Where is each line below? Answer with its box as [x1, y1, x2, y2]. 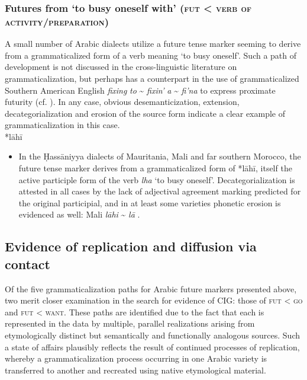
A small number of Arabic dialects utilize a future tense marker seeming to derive [5, 37, 301, 50]
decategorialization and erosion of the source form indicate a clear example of [5, 107, 285, 119]
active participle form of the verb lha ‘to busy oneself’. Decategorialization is [18, 173, 295, 186]
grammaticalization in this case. [5, 119, 120, 131]
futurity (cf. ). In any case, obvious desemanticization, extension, [5, 95, 240, 108]
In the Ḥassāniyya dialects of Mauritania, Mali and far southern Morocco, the [18, 150, 301, 162]
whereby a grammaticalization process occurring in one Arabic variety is [5, 352, 267, 365]
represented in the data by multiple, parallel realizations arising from [5, 317, 255, 330]
